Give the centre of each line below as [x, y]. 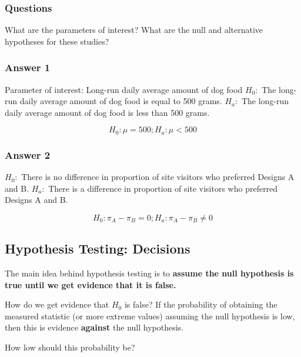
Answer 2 [28, 154]
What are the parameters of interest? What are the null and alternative [134, 30]
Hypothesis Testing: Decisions [98, 248]
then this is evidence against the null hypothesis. [94, 327]
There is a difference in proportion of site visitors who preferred [163, 188]
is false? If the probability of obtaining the [201, 304]
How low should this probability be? [70, 347]
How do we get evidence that [57, 304]
